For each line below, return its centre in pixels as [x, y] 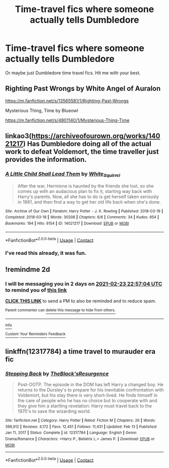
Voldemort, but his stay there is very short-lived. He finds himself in [88, 395]
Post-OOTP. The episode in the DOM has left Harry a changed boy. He [90, 384]
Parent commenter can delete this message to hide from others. [60, 310]
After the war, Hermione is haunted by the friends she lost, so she [86, 186]
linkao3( [18, 136]
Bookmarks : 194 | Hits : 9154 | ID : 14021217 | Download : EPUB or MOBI [67, 224]
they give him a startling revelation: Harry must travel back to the [84, 406]
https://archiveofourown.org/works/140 [96, 136]
